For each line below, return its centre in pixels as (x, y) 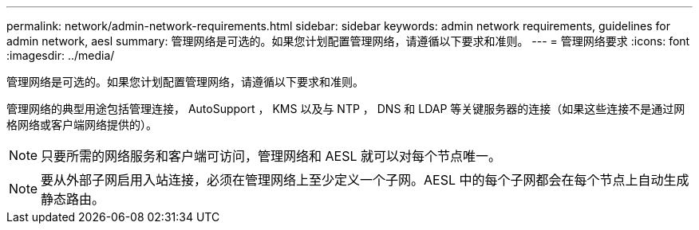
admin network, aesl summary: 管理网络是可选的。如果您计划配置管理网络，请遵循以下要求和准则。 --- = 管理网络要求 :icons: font (348, 41)
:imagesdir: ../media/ (61, 55)
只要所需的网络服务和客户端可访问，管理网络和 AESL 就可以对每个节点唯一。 (271, 156)
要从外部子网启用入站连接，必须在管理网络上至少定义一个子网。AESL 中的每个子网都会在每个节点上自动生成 (365, 180)
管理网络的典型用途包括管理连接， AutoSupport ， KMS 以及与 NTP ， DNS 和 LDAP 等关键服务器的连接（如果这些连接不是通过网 (346, 109)
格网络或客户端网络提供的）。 (82, 125)
